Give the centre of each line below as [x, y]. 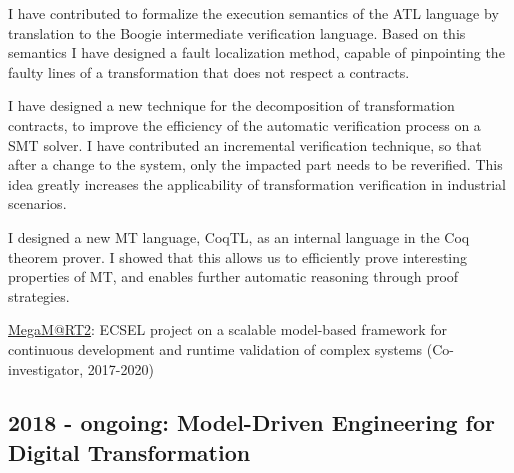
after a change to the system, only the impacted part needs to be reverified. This [255, 164]
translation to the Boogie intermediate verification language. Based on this [237, 32]
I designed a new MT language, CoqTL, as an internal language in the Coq [239, 236]
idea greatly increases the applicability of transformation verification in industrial [257, 183]
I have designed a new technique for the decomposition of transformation [231, 105]
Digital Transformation [129, 451]
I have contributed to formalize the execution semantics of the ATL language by [253, 13]
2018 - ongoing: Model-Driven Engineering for [251, 422]
